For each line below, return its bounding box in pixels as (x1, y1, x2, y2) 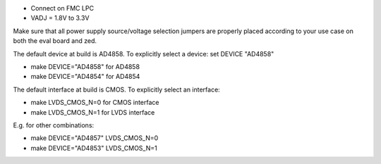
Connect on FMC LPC (30, 4, 95, 12)
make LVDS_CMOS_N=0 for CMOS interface (30, 99, 159, 107)
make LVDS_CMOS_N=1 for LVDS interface (30, 108, 155, 116)
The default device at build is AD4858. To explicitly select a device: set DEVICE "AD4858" (13, 49, 274, 58)
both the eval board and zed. (13, 37, 97, 45)
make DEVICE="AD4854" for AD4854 (30, 72, 140, 81)
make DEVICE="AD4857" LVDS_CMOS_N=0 (30, 134, 159, 142)
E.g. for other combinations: (13, 120, 95, 130)
